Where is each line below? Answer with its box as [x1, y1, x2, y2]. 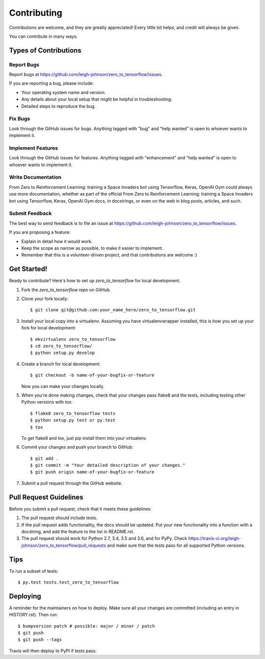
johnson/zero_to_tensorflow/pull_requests [21, 542, 106, 548]
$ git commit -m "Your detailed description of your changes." [30, 462, 185, 468]
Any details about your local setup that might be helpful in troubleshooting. [21, 96, 173, 102]
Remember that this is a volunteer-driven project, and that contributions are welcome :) [21, 252, 197, 258]
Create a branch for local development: [21, 361, 101, 367]
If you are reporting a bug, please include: [9, 80, 94, 86]
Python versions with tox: [21, 399, 73, 405]
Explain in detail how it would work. [21, 238, 93, 244]
